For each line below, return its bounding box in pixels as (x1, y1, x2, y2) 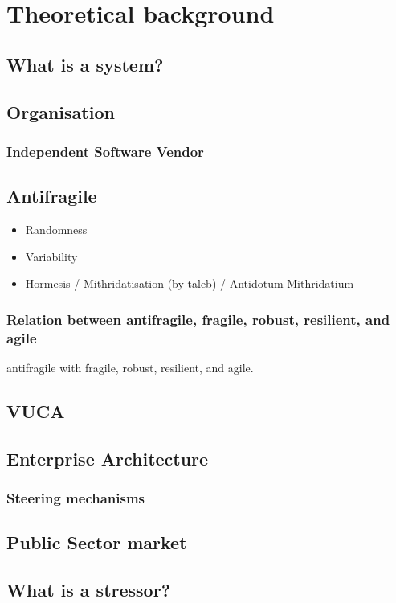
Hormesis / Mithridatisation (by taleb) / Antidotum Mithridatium (25, 275, 354, 292)
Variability (25, 248, 78, 265)
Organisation (6, 99, 115, 124)
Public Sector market (6, 530, 187, 555)
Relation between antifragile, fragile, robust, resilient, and (6, 309, 390, 329)
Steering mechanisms (6, 487, 145, 507)
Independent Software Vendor (6, 141, 204, 161)
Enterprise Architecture (6, 445, 209, 470)
